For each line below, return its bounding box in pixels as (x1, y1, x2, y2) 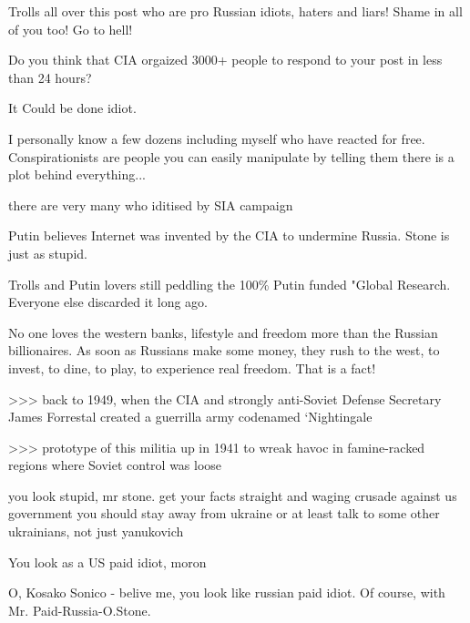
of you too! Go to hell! (8, 19, 133, 38)
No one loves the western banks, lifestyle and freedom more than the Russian (8, 322, 438, 342)
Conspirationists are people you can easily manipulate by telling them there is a (8, 147, 455, 166)
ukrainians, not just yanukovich (8, 522, 184, 541)
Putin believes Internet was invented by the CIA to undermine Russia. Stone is (8, 226, 450, 245)
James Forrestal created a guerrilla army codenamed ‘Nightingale (8, 407, 373, 426)
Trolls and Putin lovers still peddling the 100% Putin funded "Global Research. (8, 274, 451, 293)
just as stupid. (8, 243, 87, 262)
